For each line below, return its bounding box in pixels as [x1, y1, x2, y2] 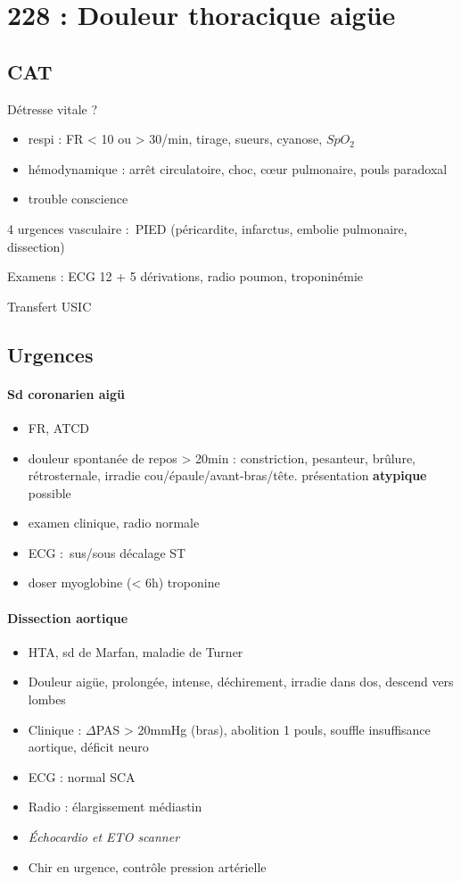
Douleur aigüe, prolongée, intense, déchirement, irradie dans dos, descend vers [28, 672, 454, 691]
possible [28, 483, 71, 502]
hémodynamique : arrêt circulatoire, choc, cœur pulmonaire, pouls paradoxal [28, 159, 448, 178]
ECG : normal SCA [28, 767, 136, 786]
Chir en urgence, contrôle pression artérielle [28, 857, 267, 876]
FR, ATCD [28, 418, 90, 437]
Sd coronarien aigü [7, 384, 125, 403]
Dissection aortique [7, 608, 128, 627]
